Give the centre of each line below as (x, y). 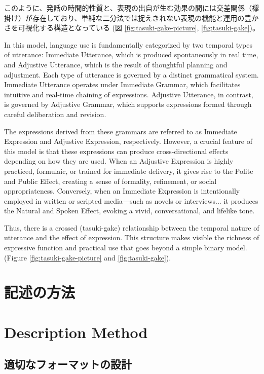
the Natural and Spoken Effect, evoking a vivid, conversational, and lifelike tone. (129, 211)
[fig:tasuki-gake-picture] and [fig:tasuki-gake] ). (100, 257)
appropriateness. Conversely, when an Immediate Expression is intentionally (122, 191)
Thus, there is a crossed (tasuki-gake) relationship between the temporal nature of (132, 227)
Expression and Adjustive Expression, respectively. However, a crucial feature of (128, 141)
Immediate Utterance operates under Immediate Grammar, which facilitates (122, 84)
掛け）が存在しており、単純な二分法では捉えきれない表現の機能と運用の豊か (131, 17)
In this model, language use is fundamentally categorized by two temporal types (128, 44)
